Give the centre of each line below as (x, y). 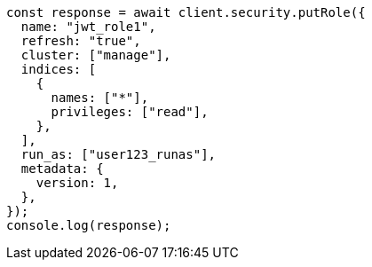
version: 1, (77, 183)
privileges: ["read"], (130, 112)
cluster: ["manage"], (96, 55)
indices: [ (59, 69)
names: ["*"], (100, 98)
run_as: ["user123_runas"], (119, 154)
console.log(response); (89, 225)
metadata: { (62, 169)
